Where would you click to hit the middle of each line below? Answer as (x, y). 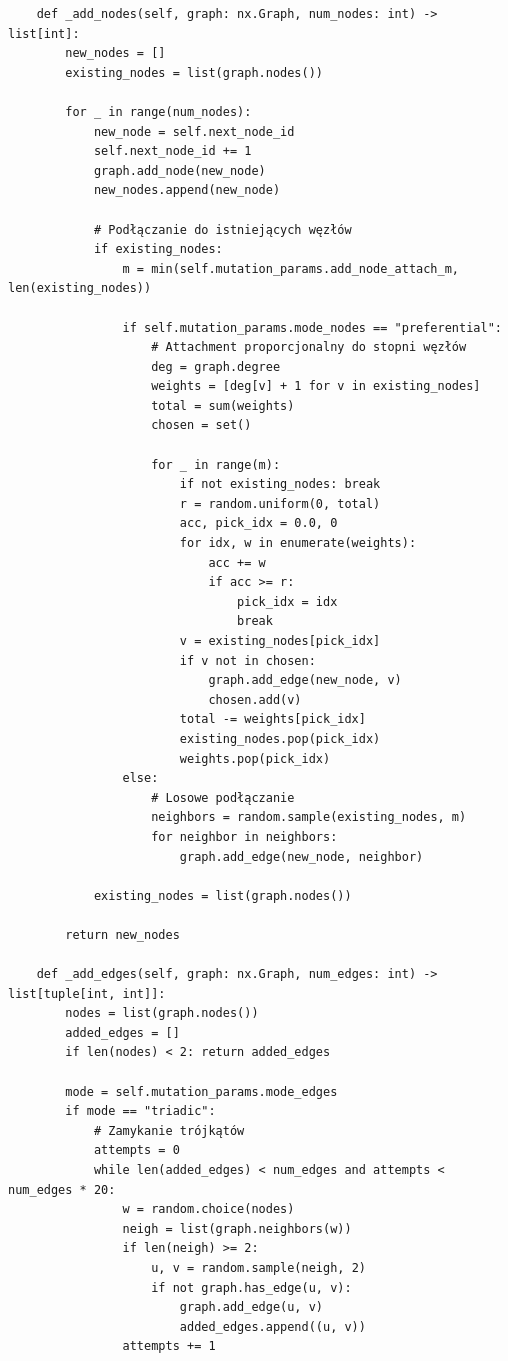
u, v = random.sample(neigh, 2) (258, 1268)
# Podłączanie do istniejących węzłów (222, 229)
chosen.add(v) (255, 699)
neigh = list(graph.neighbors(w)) (237, 1228)
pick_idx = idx (287, 601)
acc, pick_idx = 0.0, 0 (258, 523)
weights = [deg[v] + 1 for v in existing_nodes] (316, 386)
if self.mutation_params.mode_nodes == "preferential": (312, 327)
